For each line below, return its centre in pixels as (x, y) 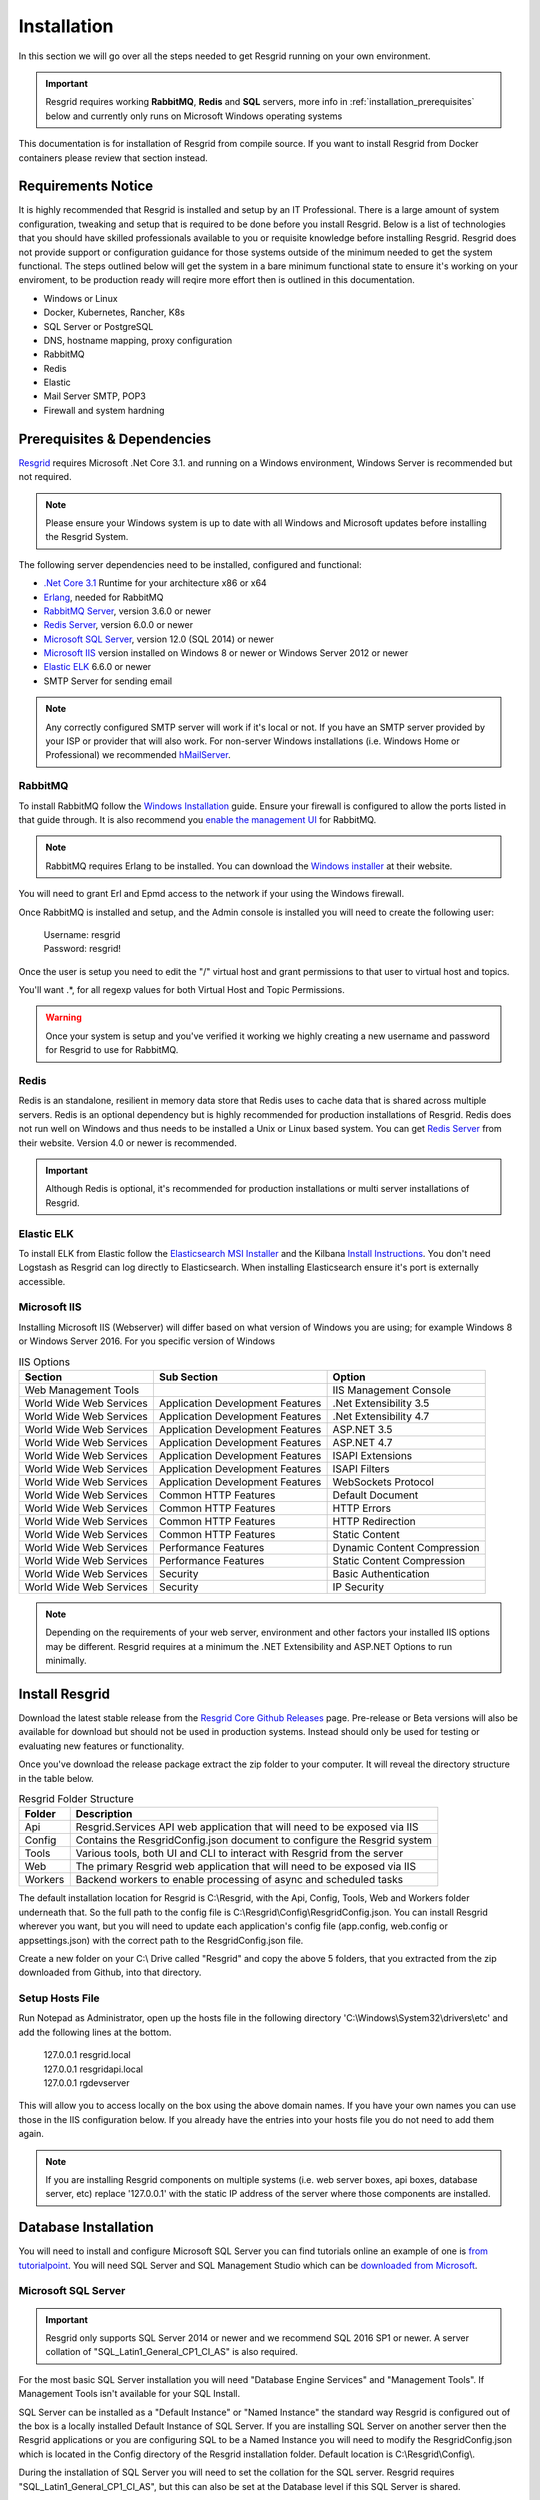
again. (31, 2134)
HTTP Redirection (374, 1521)
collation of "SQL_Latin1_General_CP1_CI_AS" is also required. (172, 2352)
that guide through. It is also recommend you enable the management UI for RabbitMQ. (197, 819)
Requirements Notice (86, 186)
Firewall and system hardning (104, 410)
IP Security (358, 1587)
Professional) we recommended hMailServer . (138, 755)
